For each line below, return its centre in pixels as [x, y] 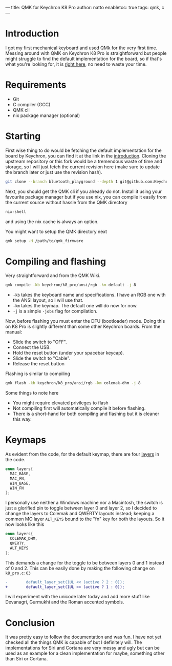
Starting [23, 136]
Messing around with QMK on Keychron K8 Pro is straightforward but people [86, 53]
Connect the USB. [32, 347]
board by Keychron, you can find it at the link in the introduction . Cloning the [86, 155]
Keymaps [26, 440]
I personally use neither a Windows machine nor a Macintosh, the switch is [84, 503]
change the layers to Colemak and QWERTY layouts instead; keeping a [80, 514]
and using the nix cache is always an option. [52, 221]
